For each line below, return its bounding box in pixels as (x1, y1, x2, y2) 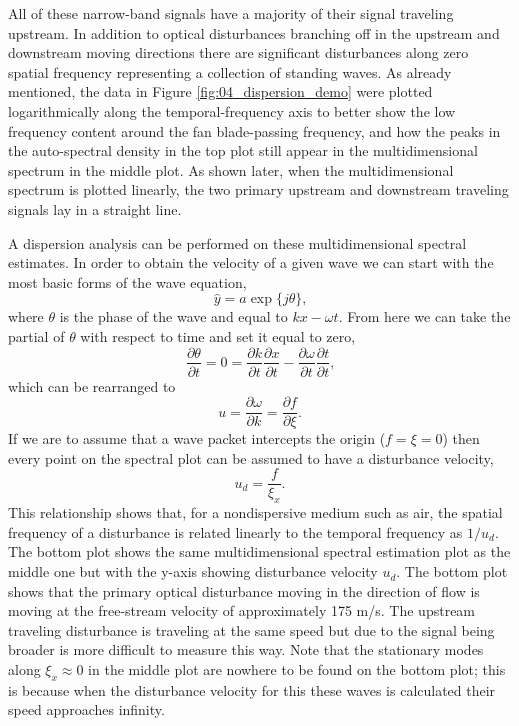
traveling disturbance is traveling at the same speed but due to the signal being (8, 619, 495, 640)
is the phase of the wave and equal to (59, 306, 288, 327)
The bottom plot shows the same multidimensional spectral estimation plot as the (8, 541, 511, 562)
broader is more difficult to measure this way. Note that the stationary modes (8, 639, 484, 660)
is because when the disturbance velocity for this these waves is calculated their (8, 679, 496, 700)
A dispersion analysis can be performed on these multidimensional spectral (8, 232, 467, 253)
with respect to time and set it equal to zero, (80, 325, 356, 346)
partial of (8, 325, 65, 346)
